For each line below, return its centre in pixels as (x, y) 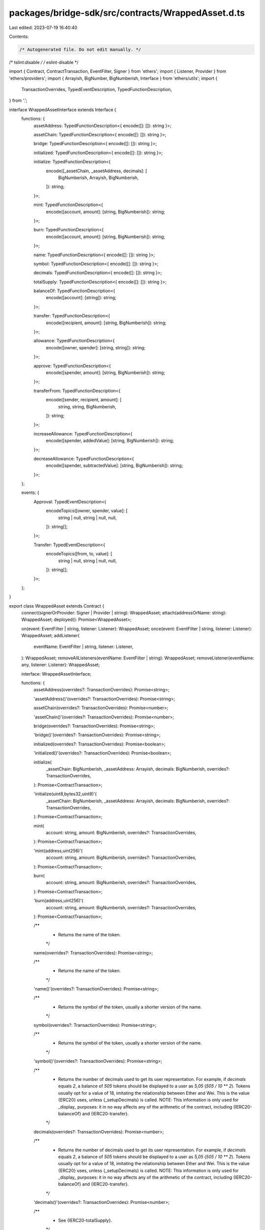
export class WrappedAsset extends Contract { (57, 606)
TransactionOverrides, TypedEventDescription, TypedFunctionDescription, (97, 90)
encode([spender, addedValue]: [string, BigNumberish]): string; (110, 441)
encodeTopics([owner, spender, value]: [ (87, 511)
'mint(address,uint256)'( (58, 851)
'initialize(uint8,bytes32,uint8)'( (65, 794)
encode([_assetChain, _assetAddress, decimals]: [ (96, 171)
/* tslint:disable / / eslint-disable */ (44, 62)
